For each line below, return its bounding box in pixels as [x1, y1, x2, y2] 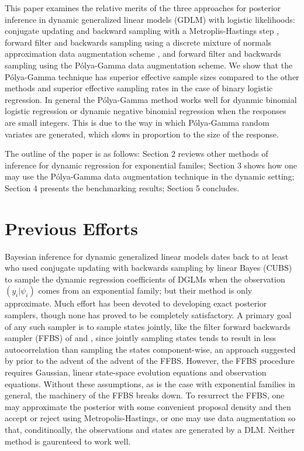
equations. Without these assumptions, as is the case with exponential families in [5, 377, 295, 390]
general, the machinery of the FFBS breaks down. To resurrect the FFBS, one [5, 389, 285, 401]
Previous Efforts [5, 216, 138, 240]
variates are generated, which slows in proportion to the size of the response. [5, 128, 279, 140]
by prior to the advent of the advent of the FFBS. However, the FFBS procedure [5, 354, 295, 367]
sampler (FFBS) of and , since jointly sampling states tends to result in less [5, 332, 276, 344]
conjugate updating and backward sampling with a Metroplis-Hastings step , [5, 25, 279, 37]
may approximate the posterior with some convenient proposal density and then [5, 400, 291, 412]
